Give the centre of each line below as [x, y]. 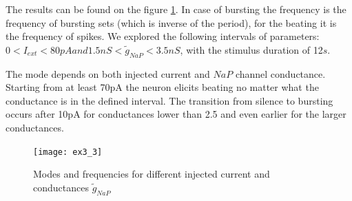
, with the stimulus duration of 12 [251, 49]
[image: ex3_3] [68, 152]
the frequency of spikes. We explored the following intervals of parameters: [163, 36]
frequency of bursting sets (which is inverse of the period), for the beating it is [171, 22]
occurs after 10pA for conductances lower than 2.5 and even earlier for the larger [176, 114]
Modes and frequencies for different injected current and [152, 174]
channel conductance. [280, 73]
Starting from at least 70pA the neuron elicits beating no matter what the [162, 87]
